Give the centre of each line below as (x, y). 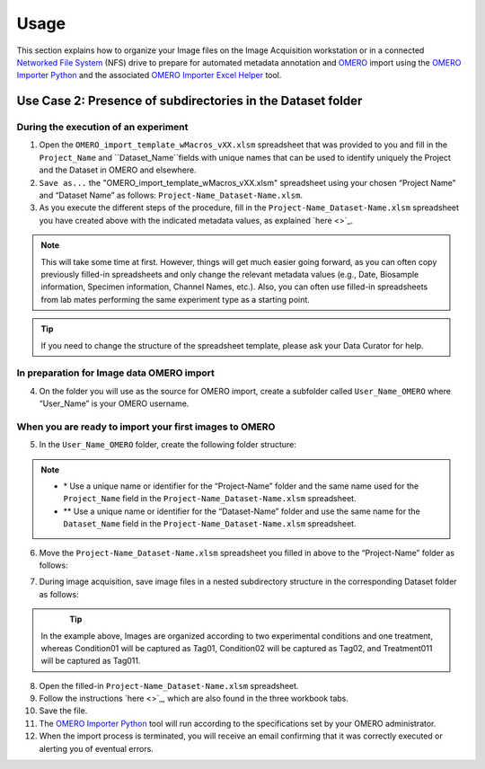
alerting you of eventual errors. (97, 748)
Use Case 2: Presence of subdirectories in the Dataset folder (190, 101)
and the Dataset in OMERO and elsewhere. (118, 170)
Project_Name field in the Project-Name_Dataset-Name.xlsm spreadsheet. (210, 499)
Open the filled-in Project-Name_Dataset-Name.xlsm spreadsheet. (169, 685)
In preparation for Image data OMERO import (116, 373)
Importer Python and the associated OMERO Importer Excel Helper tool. (149, 75)
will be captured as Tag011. (91, 661)
